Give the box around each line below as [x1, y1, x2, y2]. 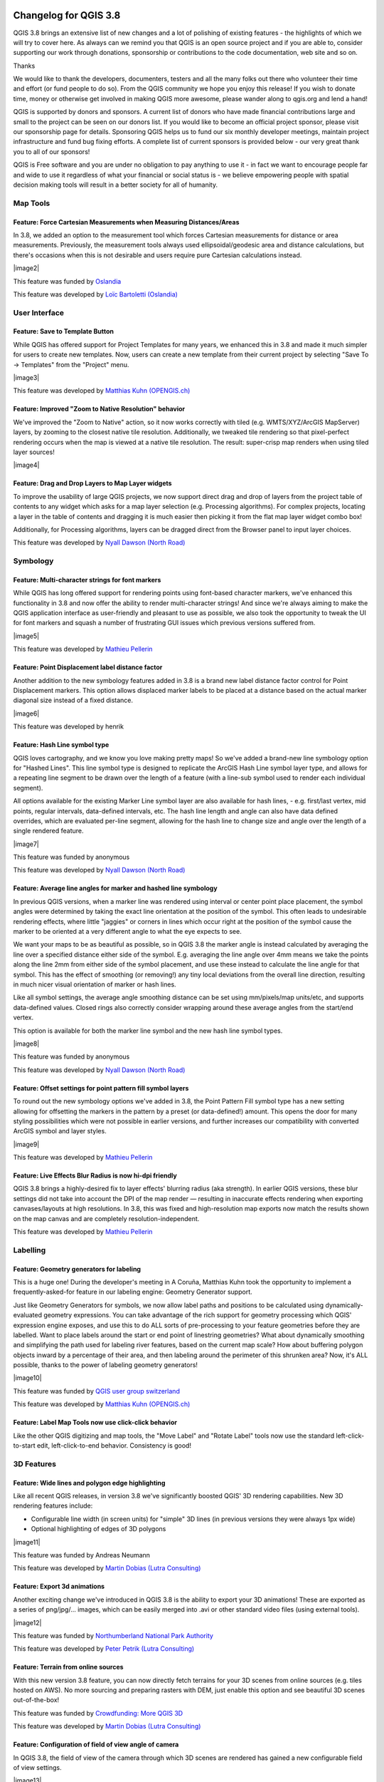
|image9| [13, 1140, 40, 1148]
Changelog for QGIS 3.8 [13, 9, 121, 21]
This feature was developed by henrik [13, 722, 124, 731]
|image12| [13, 1618, 42, 1627]
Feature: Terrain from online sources [13, 1663, 124, 1672]
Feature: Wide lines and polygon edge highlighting [13, 1478, 166, 1487]
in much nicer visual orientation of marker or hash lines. [13, 980, 177, 989]
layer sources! [13, 448, 55, 456]
